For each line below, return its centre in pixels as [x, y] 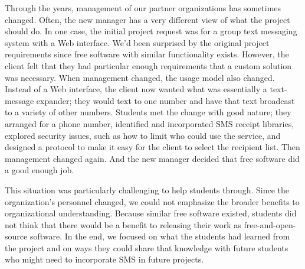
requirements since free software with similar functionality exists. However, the [147, 54]
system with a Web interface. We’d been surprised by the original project [137, 42]
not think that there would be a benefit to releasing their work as [123, 224]
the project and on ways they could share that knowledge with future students [147, 247]
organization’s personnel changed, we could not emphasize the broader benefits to [152, 201]
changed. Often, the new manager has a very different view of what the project [147, 19]
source [16, 236]
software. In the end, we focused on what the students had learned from [160, 236]
